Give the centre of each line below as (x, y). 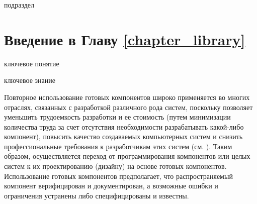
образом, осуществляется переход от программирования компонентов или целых (127, 156)
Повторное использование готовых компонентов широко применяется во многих (127, 97)
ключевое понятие (32, 63)
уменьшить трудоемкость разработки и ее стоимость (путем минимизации (117, 117)
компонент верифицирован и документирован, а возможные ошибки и (111, 186)
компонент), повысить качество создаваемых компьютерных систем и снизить (123, 136)
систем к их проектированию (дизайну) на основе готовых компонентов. (115, 166)
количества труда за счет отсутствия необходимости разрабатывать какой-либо (124, 126)
